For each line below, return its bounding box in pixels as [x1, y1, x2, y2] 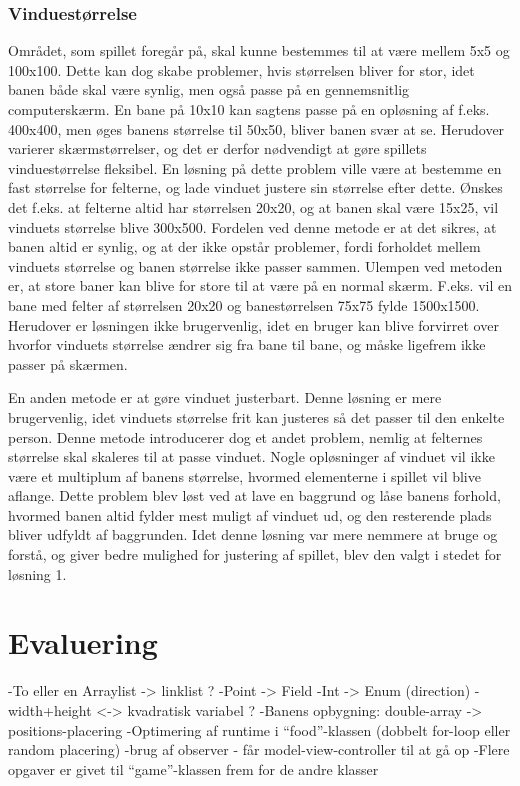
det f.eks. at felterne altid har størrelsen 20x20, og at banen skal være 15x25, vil [8, 196, 499, 217]
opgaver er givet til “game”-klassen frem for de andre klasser [8, 758, 379, 779]
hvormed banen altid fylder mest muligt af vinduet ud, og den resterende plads [8, 504, 492, 525]
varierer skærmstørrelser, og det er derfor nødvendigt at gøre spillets [8, 138, 427, 159]
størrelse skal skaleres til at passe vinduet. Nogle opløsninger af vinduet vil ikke [8, 446, 495, 467]
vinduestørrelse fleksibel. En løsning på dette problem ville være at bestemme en [8, 157, 502, 178]
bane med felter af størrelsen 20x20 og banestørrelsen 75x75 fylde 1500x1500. [8, 294, 480, 315]
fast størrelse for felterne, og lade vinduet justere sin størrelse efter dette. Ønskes [8, 177, 503, 198]
